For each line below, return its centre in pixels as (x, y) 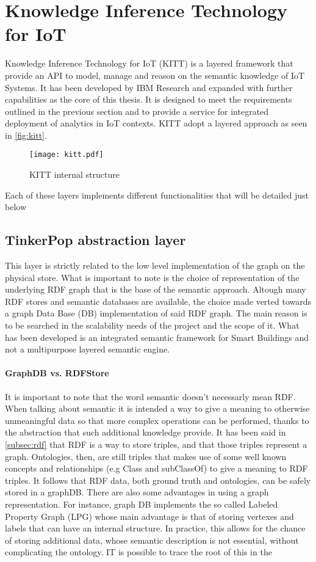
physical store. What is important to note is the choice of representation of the (152, 277)
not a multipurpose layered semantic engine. (88, 349)
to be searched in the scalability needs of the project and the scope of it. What (152, 325)
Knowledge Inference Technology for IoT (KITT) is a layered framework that (149, 63)
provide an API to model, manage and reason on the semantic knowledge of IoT (155, 75)
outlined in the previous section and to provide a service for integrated (137, 111)
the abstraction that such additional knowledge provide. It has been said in (145, 432)
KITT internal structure (74, 174)
